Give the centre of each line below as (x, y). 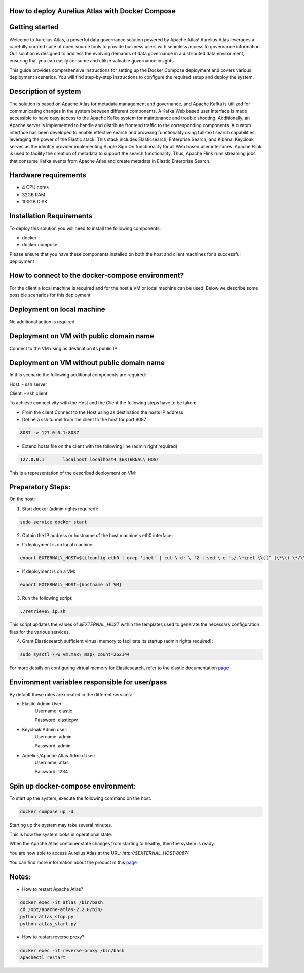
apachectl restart (43, 958)
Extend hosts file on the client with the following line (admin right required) (100, 446)
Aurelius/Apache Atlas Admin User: (59, 755)
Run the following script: (47, 598)
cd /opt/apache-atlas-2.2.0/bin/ (62, 910)
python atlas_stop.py (47, 917)
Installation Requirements (51, 216)
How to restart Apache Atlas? (53, 889)
